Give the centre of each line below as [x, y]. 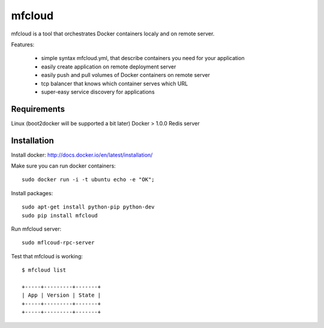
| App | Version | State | [61, 295]
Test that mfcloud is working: [47, 256]
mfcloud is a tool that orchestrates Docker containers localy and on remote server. [113, 34]
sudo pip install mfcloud [60, 215]
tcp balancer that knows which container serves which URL [115, 84]
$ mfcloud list [44, 270]
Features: [23, 44]
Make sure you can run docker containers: [64, 166]
